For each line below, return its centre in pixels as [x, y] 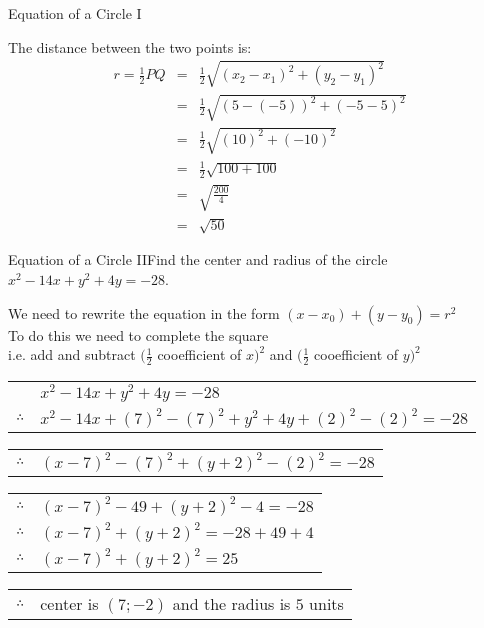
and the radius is [231, 603]
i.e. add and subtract [72, 354]
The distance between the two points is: [130, 46]
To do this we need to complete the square [138, 334]
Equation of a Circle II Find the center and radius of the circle [198, 259]
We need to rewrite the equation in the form [144, 312]
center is [69, 603]
